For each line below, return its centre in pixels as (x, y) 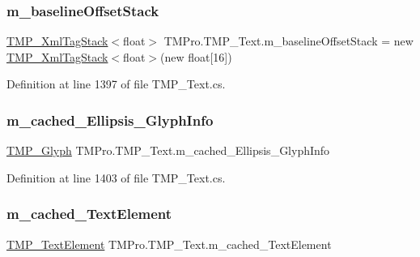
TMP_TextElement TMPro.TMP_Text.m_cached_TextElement (169, 244)
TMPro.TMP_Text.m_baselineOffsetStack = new (288, 41)
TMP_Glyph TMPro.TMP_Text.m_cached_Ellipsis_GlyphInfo (168, 150)
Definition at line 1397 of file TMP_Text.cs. (116, 84)
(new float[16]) (196, 56)
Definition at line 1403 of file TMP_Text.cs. (116, 177)
